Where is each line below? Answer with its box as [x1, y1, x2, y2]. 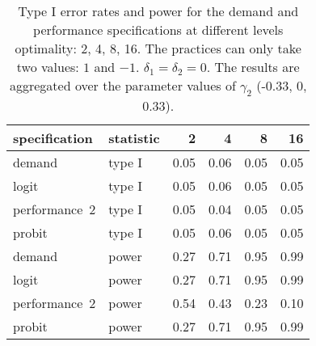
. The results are [206, 57, 300, 76]
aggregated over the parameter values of [9, 76, 236, 95]
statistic [108, 129, 160, 148]
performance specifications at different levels [33, 20, 284, 39]
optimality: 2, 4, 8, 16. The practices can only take [15, 39, 301, 57]
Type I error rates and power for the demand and [18, 2, 299, 20]
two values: [16, 57, 79, 76]
